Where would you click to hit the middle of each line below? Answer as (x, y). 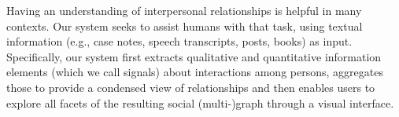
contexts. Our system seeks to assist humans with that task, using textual (185, 26)
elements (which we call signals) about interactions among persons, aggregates (195, 72)
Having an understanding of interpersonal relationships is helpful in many (184, 10)
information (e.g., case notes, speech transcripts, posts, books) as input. (179, 41)
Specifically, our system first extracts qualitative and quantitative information (194, 56)
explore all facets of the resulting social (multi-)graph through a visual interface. (200, 102)
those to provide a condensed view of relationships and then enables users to (191, 87)
